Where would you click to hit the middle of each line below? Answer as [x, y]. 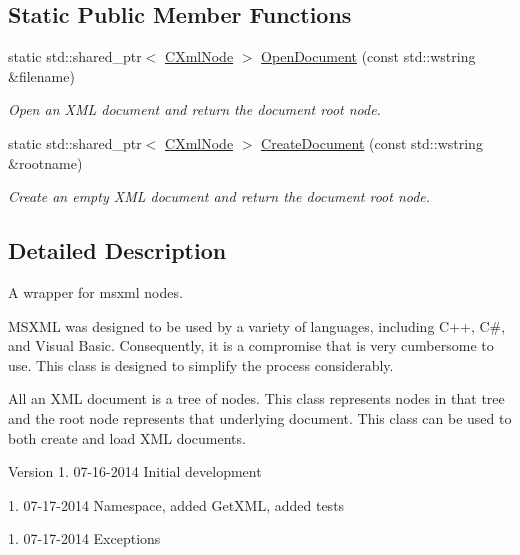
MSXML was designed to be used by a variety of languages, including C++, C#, [257, 325]
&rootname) [45, 162]
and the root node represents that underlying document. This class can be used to [260, 417]
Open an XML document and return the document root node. [194, 109]
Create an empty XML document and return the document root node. [219, 196]
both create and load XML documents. [127, 437]
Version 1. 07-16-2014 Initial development [135, 471]
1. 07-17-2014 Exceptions [84, 538]
